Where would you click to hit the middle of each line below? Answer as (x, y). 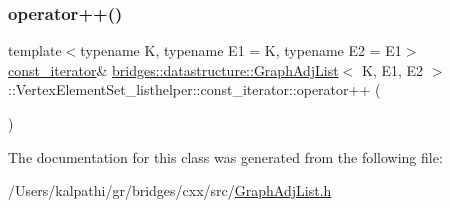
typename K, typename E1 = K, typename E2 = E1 (241, 50)
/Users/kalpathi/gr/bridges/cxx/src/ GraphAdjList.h (170, 190)
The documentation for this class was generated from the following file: (225, 156)
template (35, 50)
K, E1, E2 (393, 69)
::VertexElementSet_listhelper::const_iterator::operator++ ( (194, 89)
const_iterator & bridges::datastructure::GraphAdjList (173, 69)
